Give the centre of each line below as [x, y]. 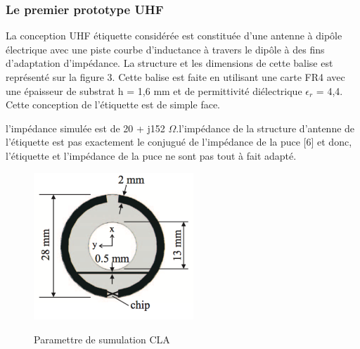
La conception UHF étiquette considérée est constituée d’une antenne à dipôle [174, 36]
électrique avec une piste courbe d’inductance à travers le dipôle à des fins [165, 49]
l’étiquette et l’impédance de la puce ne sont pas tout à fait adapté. [151, 155]
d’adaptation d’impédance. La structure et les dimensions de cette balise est [169, 63]
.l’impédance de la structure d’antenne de [265, 128]
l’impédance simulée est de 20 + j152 [85, 128]
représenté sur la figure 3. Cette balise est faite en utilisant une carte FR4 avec [175, 77]
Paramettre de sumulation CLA [102, 339]
